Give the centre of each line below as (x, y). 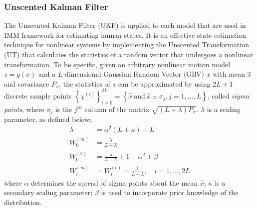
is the (64, 109)
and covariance (27, 83)
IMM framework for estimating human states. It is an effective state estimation (125, 35)
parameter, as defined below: (48, 119)
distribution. (23, 202)
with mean (229, 74)
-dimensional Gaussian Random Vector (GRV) (133, 74)
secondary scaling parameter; (48, 192)
